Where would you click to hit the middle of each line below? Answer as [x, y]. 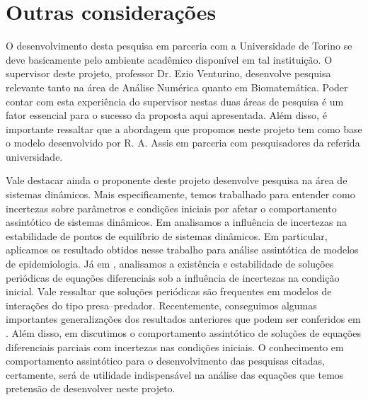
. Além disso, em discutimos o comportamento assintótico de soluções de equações [183, 333]
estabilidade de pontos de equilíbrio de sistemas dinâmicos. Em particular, [167, 235]
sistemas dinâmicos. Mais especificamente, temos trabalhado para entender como [180, 194]
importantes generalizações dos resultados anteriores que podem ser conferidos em [183, 319]
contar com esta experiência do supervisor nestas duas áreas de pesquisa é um [175, 101]
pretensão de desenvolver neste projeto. [91, 388]
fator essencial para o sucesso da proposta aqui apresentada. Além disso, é [166, 115]
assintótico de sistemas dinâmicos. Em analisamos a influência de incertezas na [176, 222]
